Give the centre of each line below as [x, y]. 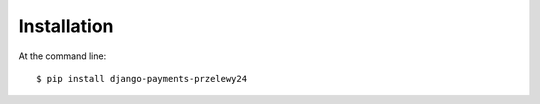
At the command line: [62, 56]
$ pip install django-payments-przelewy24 [142, 78]
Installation [66, 26]
